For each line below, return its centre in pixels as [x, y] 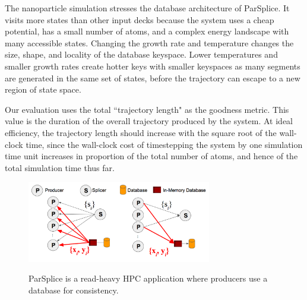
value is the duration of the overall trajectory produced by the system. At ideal [149, 121]
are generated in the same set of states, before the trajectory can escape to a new [153, 78]
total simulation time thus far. [60, 167]
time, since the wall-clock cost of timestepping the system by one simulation [164, 144]
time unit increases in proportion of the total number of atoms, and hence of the [151, 156]
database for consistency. [74, 290]
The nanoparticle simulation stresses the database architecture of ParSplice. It [147, 8]
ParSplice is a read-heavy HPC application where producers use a [148, 278]
